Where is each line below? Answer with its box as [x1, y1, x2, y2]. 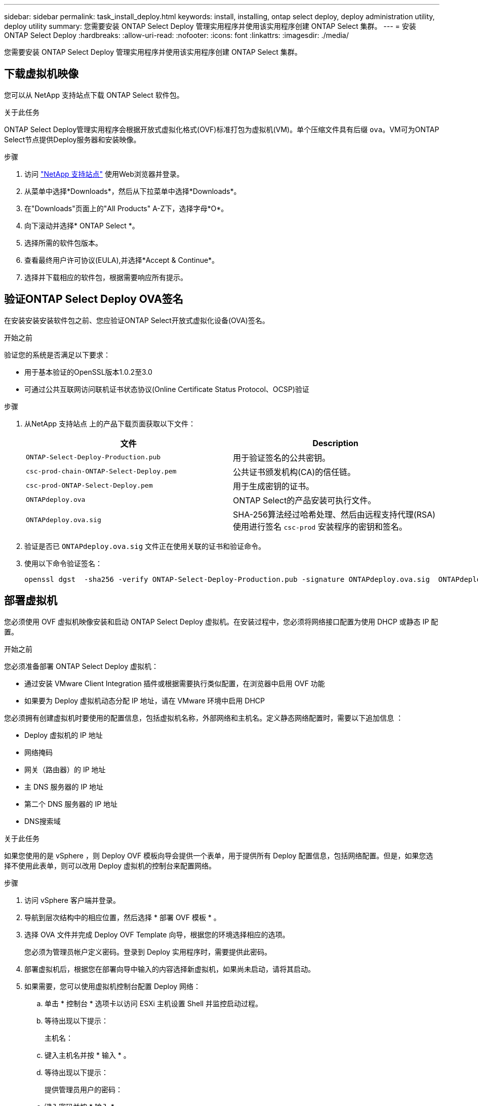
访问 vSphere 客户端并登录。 [24, 895, 120, 904]
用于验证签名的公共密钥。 [233, 452, 331, 463]
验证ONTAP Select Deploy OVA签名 [4, 293, 183, 306]
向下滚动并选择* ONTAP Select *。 [24, 221, 139, 230]
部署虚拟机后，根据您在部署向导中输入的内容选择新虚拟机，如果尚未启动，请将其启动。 [24, 964, 315, 973]
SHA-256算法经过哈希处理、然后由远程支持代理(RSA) [233, 509, 435, 520]
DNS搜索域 [24, 816, 61, 825]
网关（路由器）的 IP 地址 [24, 765, 106, 774]
